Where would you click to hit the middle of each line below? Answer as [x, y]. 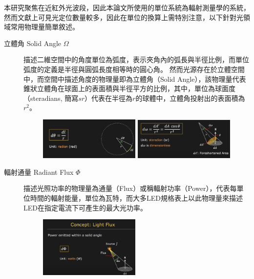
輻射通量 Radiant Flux [39, 172]
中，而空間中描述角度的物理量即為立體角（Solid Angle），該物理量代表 [135, 79]
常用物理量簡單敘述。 [45, 27]
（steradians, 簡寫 [51, 98]
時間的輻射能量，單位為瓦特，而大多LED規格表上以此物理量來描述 [136, 198]
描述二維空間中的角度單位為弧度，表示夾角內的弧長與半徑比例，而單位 [136, 59]
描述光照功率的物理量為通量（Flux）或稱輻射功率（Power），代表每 [130, 188]
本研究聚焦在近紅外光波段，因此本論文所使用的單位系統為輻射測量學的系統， [127, 7]
